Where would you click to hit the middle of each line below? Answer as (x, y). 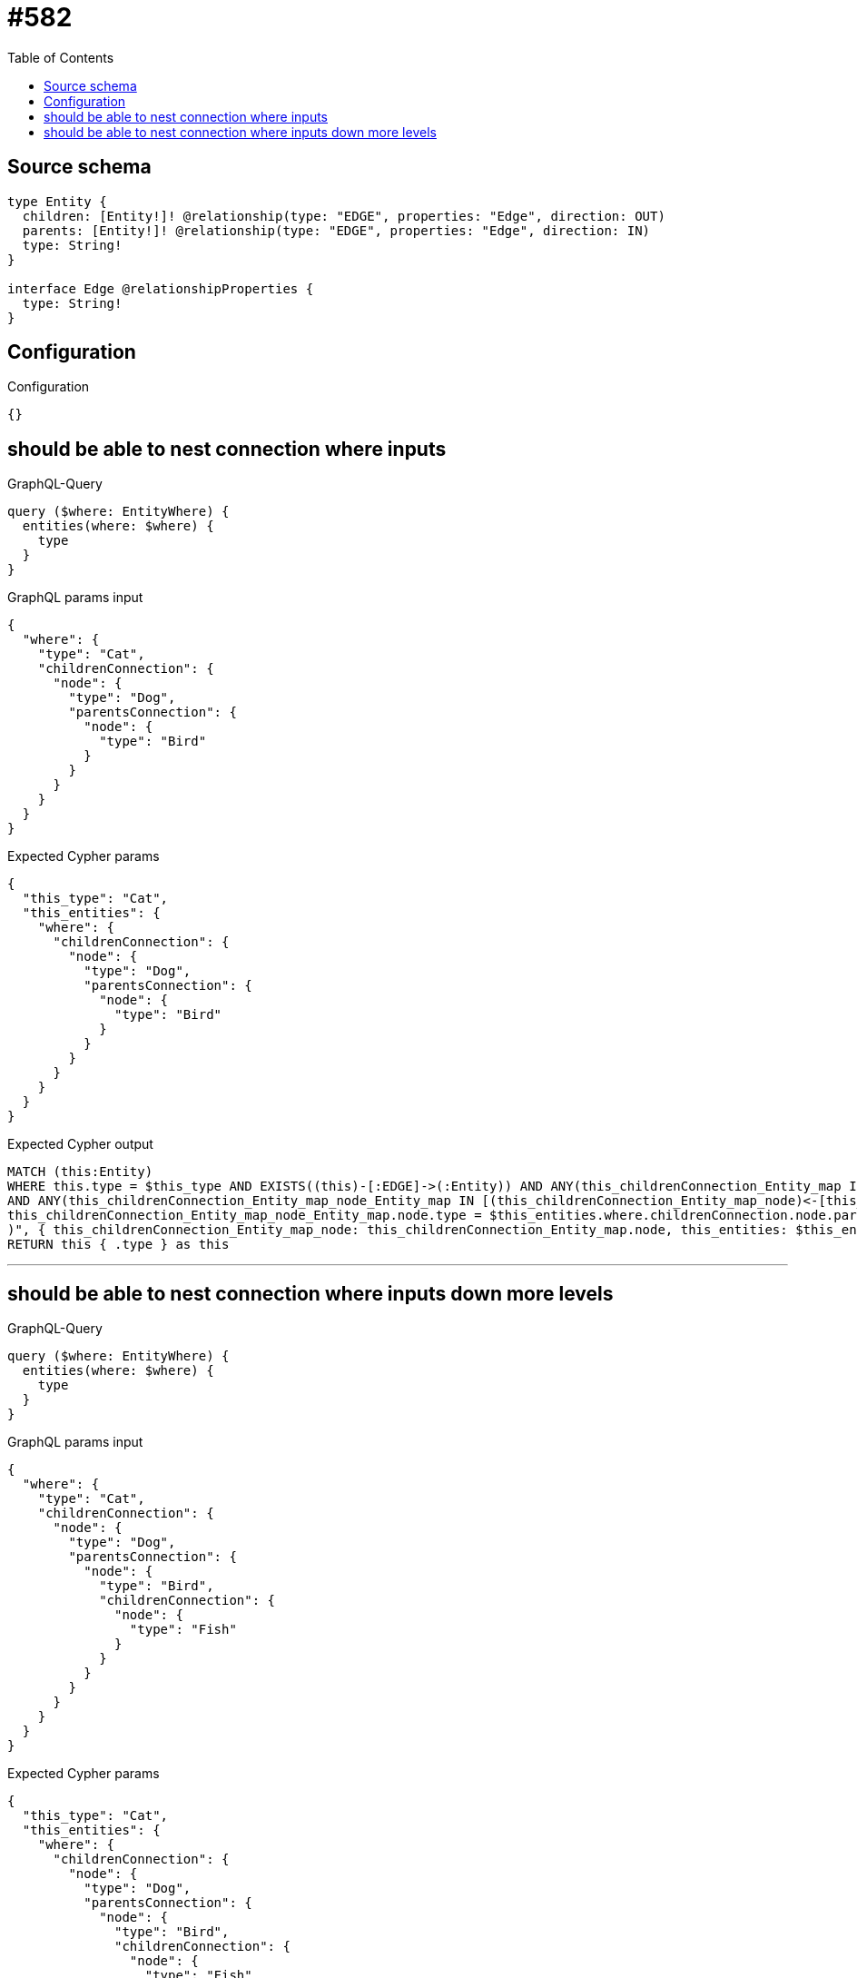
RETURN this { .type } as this (118, 1245)
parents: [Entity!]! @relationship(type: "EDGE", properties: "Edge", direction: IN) (336, 230)
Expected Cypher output (80, 1144)
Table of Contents (61, 57)
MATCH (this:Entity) (80, 1172)
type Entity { (57, 201)
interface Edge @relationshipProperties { (161, 288)
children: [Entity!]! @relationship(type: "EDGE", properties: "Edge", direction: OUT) (344, 216)
